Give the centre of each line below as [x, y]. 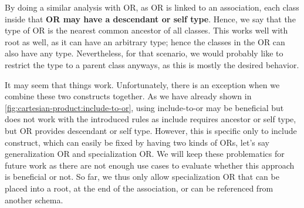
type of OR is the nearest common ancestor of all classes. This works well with [146, 30]
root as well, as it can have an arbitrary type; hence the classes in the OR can [145, 41]
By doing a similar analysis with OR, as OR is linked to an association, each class [152, 7]
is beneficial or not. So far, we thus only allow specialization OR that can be [142, 177]
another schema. [34, 199]
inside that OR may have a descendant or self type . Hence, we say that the [150, 19]
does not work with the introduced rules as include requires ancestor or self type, [151, 119]
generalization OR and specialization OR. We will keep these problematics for [145, 154]
